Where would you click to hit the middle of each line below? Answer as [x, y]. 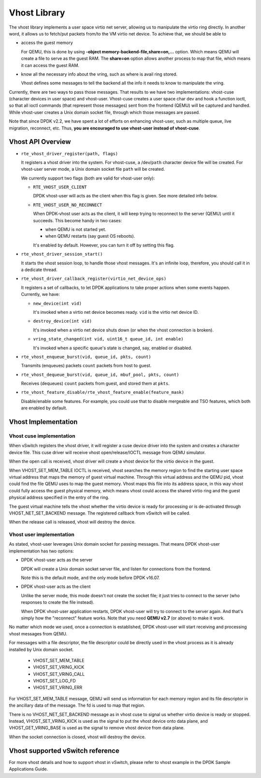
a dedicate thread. [39, 270]
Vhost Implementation [43, 422]
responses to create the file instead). [58, 602]
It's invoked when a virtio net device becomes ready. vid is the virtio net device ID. [116, 312]
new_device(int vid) [58, 303]
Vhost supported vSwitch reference [64, 751]
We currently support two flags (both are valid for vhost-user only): [88, 178]
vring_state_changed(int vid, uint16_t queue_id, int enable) [108, 339]
